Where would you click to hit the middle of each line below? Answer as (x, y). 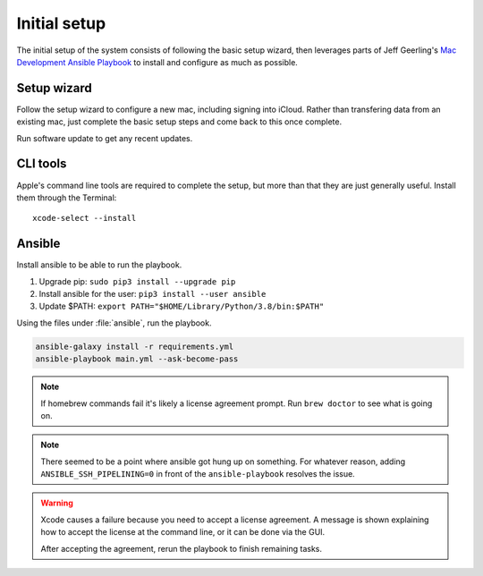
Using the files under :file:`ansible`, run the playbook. (114, 323)
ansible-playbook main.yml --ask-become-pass (137, 359)
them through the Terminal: (67, 198)
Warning (57, 503)
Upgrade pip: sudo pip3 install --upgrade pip (137, 281)
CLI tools (42, 164)
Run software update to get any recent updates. (105, 138)
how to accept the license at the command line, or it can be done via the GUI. (183, 532)
